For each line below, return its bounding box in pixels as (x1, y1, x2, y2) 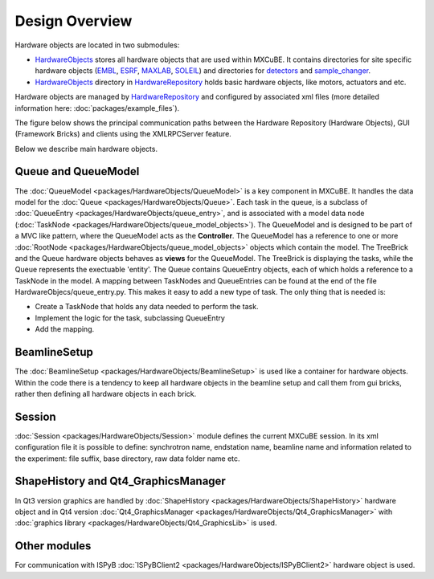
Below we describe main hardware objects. (14, 144, 158, 153)
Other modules (14, 539, 92, 553)
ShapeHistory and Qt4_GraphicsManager (14, 475, 227, 488)
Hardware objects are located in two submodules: (14, 40, 180, 50)
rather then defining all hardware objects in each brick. (14, 389, 197, 398)
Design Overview (14, 12, 133, 30)
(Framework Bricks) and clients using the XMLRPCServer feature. (14, 129, 232, 139)
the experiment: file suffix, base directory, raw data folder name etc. (14, 454, 240, 463)
